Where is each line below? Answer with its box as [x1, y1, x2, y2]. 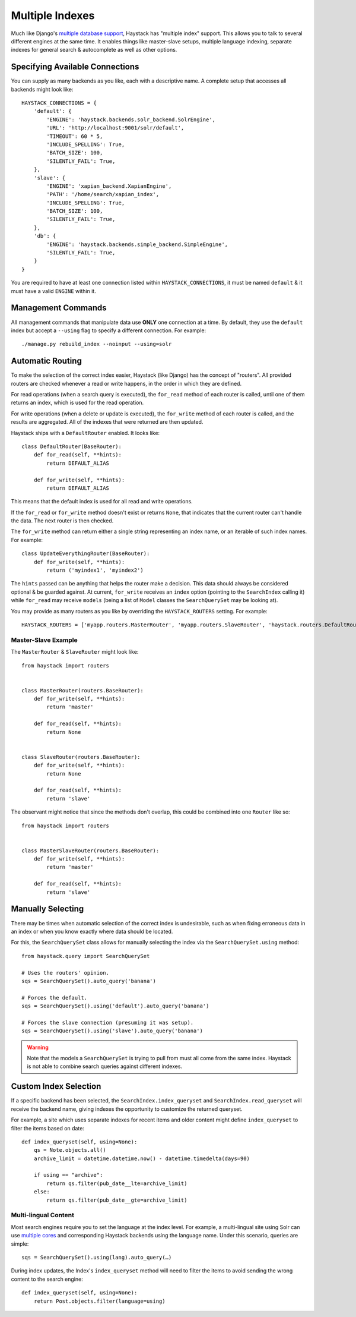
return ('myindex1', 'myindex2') [46, 567, 144, 574]
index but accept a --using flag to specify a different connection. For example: [11, 327, 206, 334]
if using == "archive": [33, 1171, 103, 1179]
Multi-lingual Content [11, 1211, 74, 1220]
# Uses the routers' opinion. [21, 969, 110, 976]
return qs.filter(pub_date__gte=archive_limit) [46, 1196, 187, 1203]
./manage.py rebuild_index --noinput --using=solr [21, 341, 172, 348]
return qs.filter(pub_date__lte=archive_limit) [46, 1180, 187, 1187]
